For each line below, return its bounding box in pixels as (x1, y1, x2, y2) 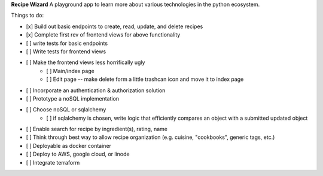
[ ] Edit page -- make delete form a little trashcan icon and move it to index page (46, 75, 244, 83)
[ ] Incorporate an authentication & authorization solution (26, 87, 166, 94)
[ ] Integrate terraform (26, 159, 80, 166)
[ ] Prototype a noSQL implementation (26, 95, 120, 102)
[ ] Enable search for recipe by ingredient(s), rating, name (26, 126, 167, 133)
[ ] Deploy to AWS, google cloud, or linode (26, 150, 130, 158)
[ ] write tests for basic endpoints (26, 40, 108, 47)
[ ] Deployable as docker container (26, 142, 112, 149)
